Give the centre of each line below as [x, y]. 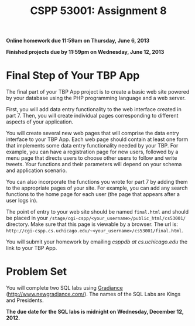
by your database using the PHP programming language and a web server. [96, 98]
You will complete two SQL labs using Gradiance [64, 288]
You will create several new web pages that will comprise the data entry [93, 133]
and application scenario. [37, 170]
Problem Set [37, 272]
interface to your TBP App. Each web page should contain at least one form [97, 139]
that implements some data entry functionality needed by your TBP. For [92, 146]
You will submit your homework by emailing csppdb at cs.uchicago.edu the [97, 242]
